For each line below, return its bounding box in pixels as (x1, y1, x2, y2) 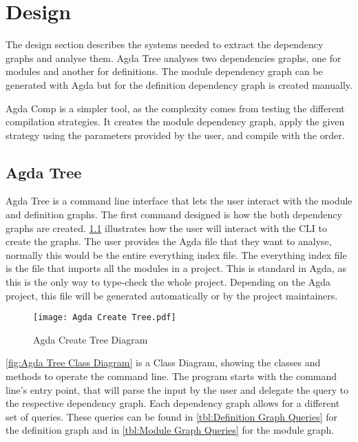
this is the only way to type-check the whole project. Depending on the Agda (6, 275, 331, 289)
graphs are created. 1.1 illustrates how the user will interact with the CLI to (6, 220, 328, 235)
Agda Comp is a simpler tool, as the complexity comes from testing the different (6, 101, 345, 115)
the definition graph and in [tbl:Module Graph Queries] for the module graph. (6, 423, 335, 437)
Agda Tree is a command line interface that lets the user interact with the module (6, 193, 352, 208)
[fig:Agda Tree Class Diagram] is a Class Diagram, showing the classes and (6, 355, 321, 370)
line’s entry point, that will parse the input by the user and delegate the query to (6, 382, 349, 397)
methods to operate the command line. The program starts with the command (6, 369, 337, 383)
